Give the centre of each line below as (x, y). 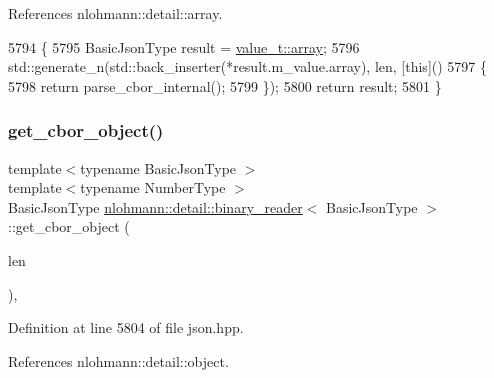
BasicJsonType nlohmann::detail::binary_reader (155, 206)
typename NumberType (153, 187)
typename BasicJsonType (158, 167)
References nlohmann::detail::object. (118, 360)
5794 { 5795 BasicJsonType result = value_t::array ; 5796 (184, 46)
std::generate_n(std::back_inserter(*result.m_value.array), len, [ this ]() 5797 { (247, 66)
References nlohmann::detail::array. (115, 13)
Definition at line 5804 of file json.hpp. (126, 327)
